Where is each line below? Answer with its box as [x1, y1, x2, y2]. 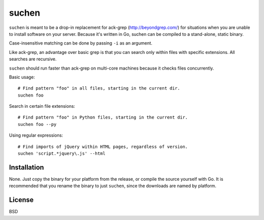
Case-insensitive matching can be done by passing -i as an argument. [9, 40, 153, 46]
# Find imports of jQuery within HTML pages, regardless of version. [18, 144, 188, 149]
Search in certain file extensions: [9, 103, 75, 109]
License [9, 196, 34, 204]
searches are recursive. [9, 56, 57, 62]
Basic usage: [9, 74, 35, 80]
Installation [9, 163, 44, 171]
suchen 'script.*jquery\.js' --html [18, 151, 106, 156]
